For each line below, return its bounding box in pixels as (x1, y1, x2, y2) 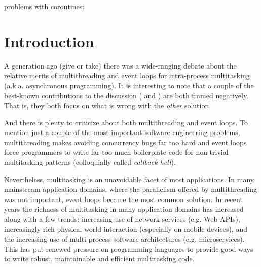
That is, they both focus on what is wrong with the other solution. (4, 100, 211, 111)
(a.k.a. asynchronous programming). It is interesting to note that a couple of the (4, 80, 254, 90)
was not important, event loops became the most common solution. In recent (4, 193, 243, 204)
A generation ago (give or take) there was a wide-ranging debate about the (4, 60, 237, 71)
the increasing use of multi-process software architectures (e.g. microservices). (4, 233, 245, 244)
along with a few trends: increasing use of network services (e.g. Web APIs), (4, 214, 240, 224)
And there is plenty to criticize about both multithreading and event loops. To (4, 117, 248, 127)
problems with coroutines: (4, 1, 85, 11)
